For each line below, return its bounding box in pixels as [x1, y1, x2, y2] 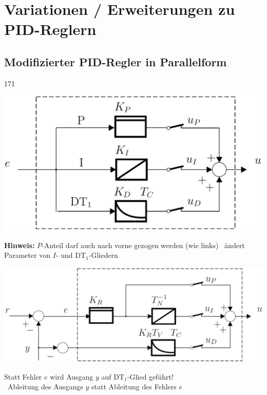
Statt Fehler [4, 371, 42, 382]
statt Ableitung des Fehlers [91, 381, 177, 392]
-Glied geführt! [127, 371, 174, 382]
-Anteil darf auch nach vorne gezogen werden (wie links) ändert [42, 239, 245, 250]
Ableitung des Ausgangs [7, 381, 83, 392]
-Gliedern [88, 250, 118, 260]
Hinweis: [4, 239, 35, 250]
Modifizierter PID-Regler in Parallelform [4, 53, 227, 69]
